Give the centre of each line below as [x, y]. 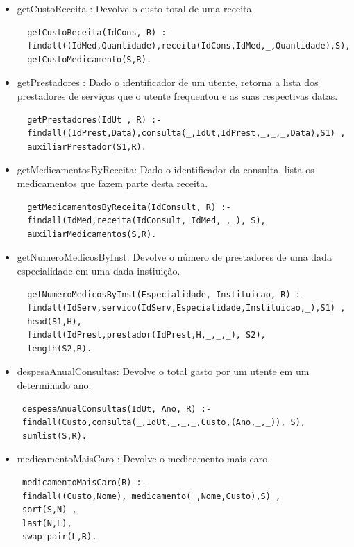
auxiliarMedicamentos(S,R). [92, 234]
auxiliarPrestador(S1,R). [87, 147]
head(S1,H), [54, 321]
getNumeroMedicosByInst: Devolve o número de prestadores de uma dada [174, 257]
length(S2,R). [60, 348]
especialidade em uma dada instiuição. [99, 270]
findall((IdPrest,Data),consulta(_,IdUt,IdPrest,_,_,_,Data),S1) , [186, 133]
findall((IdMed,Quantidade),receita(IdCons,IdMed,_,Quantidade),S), [189, 46]
